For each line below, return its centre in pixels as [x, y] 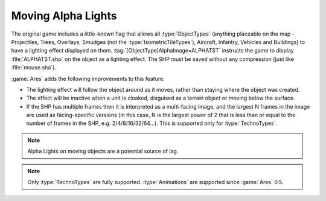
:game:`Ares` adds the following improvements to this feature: [88, 78]
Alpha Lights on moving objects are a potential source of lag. [103, 152]
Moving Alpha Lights [64, 16]
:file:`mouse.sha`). [34, 68]
